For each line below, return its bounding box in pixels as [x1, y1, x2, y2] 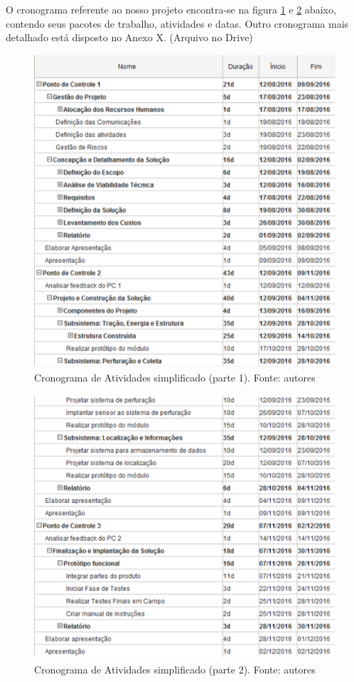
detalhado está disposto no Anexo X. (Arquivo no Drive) [6, 30, 253, 45]
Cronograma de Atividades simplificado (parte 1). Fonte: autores [34, 369, 316, 384]
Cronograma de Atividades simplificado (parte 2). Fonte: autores [34, 661, 316, 676]
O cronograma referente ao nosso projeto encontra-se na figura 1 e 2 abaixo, [6, 2, 336, 16]
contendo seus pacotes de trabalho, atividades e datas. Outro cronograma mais [6, 16, 349, 31]
